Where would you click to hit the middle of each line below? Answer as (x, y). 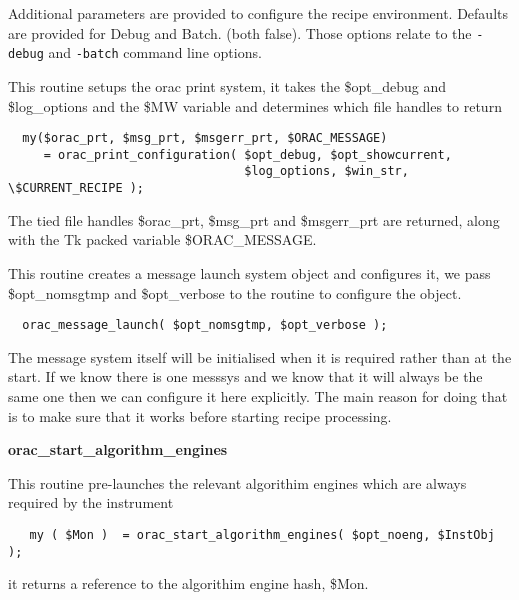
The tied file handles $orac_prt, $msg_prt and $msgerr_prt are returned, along (254, 219)
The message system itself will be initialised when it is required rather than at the (260, 356)
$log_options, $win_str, (326, 171)
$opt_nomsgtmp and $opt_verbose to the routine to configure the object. (235, 292)
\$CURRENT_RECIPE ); (76, 188)
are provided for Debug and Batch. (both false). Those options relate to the (240, 32)
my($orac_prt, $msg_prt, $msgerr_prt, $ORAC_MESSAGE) (205, 138)
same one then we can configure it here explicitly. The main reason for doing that (258, 395)
